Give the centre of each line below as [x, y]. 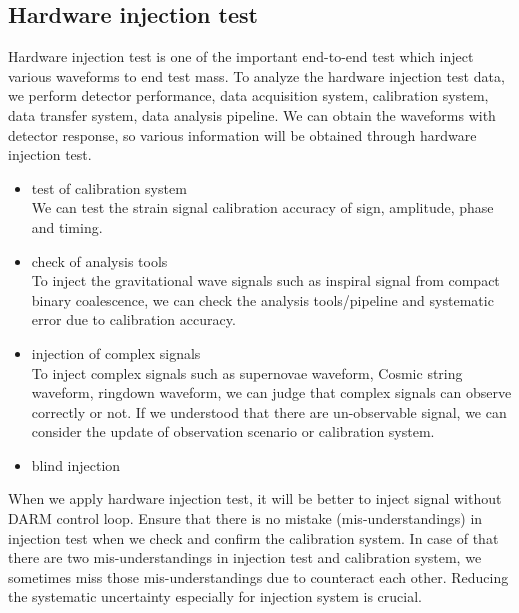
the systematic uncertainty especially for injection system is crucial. [215, 596]
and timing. [67, 226]
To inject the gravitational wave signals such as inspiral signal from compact [265, 280]
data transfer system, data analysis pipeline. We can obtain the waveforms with [252, 114]
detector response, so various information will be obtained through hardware [242, 134]
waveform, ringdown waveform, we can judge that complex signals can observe [271, 392]
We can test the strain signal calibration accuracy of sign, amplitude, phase [262, 207]
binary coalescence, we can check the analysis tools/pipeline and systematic [262, 299]
